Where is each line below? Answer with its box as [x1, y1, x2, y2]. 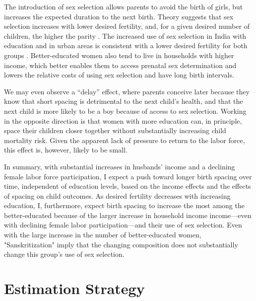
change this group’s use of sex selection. [4, 249, 125, 259]
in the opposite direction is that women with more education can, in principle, [4, 115, 242, 126]
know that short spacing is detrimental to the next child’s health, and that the [4, 96, 243, 106]
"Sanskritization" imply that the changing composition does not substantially [4, 239, 238, 249]
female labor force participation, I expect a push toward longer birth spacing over [4, 171, 252, 181]
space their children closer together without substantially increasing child [4, 125, 226, 136]
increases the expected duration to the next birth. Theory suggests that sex [4, 11, 234, 21]
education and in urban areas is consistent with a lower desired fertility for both [4, 40, 248, 51]
